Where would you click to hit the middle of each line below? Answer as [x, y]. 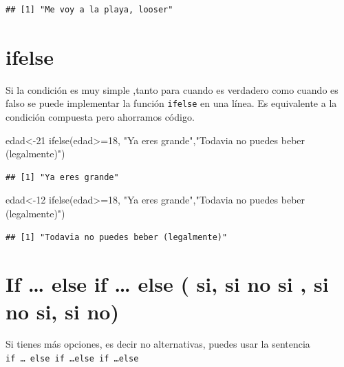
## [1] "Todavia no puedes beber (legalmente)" [117, 237]
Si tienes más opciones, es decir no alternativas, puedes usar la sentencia [158, 344]
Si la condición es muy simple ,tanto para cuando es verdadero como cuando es [172, 89]
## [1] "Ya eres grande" [62, 177]
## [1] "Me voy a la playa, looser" [89, 10]
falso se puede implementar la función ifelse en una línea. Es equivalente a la [171, 103]
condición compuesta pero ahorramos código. [100, 116]
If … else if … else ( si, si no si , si [167, 284]
